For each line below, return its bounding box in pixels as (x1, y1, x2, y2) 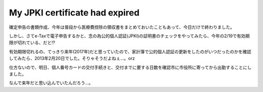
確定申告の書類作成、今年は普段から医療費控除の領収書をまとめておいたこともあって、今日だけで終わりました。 (9, 24, 235, 30)
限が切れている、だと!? (9, 40, 56, 46)
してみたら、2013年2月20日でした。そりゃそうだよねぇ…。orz (9, 56, 135, 61)
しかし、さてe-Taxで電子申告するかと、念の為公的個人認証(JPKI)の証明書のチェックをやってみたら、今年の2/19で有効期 (9, 33, 250, 39)
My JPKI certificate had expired (9, 7, 140, 18)
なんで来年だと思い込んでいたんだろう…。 (9, 80, 94, 86)
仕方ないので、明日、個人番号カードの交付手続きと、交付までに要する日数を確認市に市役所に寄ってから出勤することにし (9, 64, 252, 70)
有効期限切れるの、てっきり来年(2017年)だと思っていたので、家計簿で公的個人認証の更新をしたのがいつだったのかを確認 (9, 48, 252, 54)
